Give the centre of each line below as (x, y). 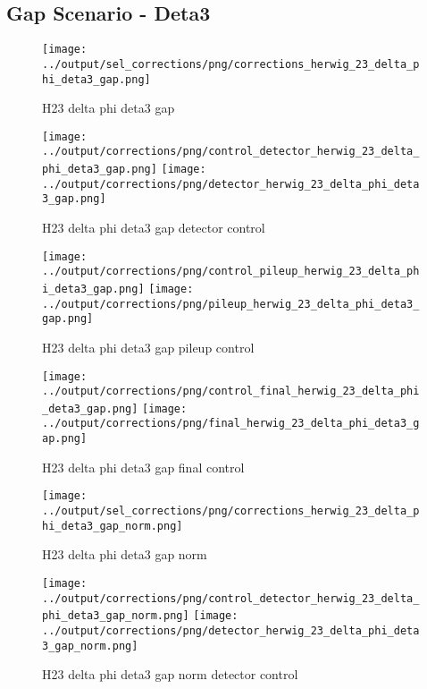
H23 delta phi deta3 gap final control (143, 467)
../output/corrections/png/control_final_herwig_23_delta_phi (231, 391)
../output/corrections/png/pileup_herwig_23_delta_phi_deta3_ (231, 304)
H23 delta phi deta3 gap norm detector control (170, 674)
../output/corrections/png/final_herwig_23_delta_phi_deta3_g (231, 424)
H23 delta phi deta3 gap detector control (154, 228)
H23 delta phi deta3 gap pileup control (148, 347)
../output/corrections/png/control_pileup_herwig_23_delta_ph (231, 272)
